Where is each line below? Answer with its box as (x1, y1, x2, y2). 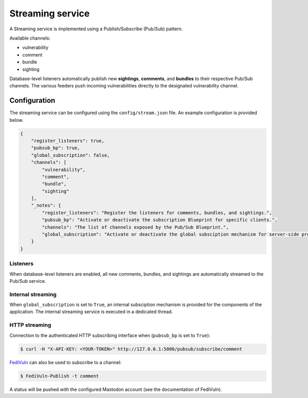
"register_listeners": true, (31, 138, 105, 143)
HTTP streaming (9, 321, 51, 329)
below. (9, 117, 24, 123)
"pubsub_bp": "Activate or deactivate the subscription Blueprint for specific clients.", (42, 217, 278, 223)
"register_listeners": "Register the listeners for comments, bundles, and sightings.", (42, 210, 272, 215)
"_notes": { (31, 203, 62, 208)
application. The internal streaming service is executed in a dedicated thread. (9, 309, 173, 315)
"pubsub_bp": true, (31, 145, 81, 151)
